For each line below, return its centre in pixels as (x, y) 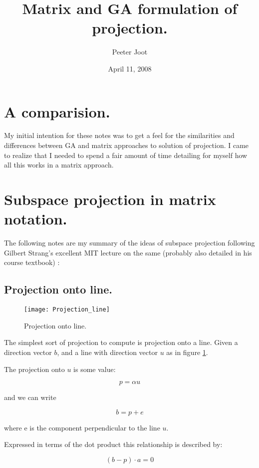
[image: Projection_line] (67, 310)
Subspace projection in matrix (110, 199)
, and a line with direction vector (107, 352)
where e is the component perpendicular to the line (82, 427)
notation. (36, 219)
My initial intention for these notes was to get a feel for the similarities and (119, 135)
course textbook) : (32, 262)
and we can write (30, 397)
